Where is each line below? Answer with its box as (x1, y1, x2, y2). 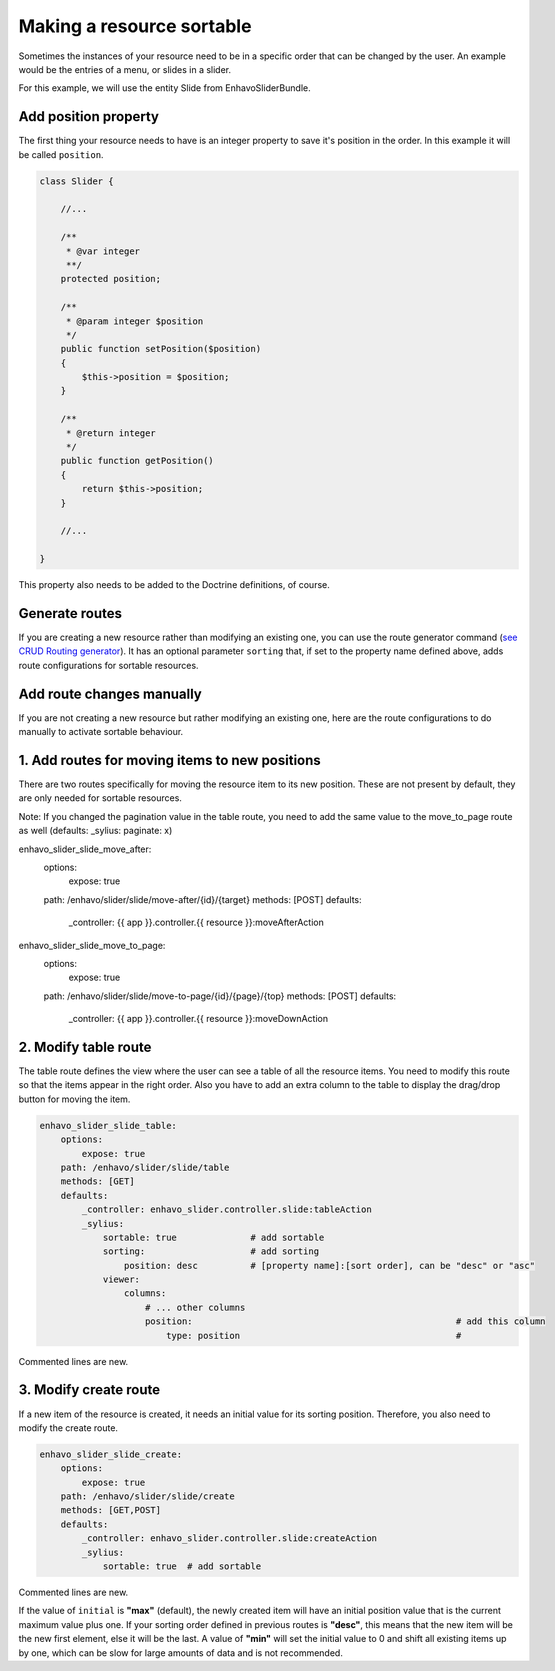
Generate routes (18, 605, 123, 622)
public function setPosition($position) (60, 343, 262, 355)
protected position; (60, 273, 162, 285)
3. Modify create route (18, 1381, 161, 1399)
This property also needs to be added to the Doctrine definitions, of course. (18, 579, 330, 591)
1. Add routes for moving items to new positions (18, 751, 322, 769)
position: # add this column (145, 1316, 546, 1327)
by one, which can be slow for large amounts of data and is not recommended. (18, 1646, 344, 1659)
